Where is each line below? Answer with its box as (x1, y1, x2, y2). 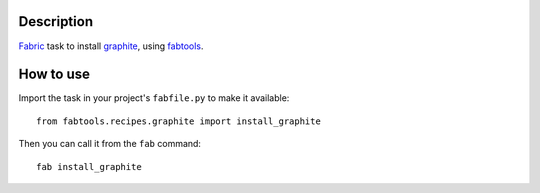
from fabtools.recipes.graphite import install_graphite (36, 115, 322, 127)
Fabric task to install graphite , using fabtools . (18, 40, 204, 52)
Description (18, 13, 94, 30)
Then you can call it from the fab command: (18, 138, 202, 150)
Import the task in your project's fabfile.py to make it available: (18, 92, 290, 104)
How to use (18, 66, 90, 83)
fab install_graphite (36, 161, 142, 172)
